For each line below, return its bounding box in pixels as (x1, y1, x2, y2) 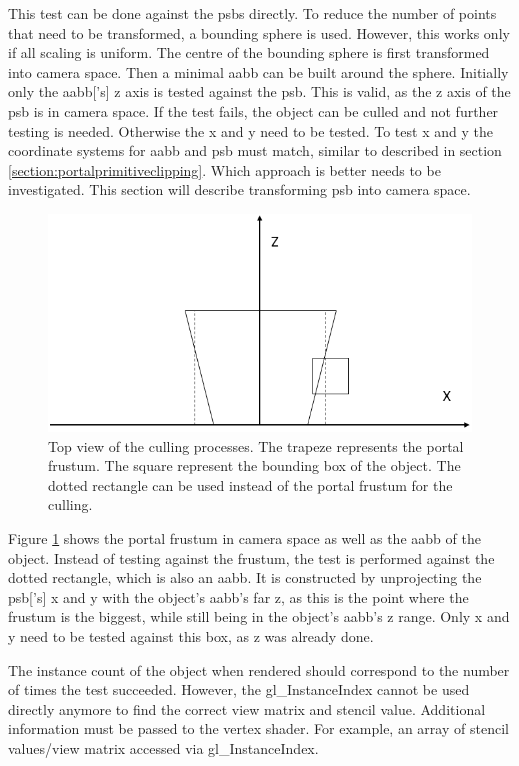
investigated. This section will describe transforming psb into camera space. (8, 179, 471, 200)
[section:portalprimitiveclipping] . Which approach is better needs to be (8, 159, 441, 180)
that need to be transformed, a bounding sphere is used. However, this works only (8, 22, 510, 43)
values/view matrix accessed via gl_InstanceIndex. (8, 738, 319, 759)
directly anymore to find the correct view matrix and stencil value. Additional (8, 698, 486, 719)
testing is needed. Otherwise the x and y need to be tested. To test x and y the (8, 120, 493, 141)
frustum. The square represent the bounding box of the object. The (48, 455, 461, 476)
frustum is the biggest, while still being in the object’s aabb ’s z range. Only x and (8, 606, 510, 627)
